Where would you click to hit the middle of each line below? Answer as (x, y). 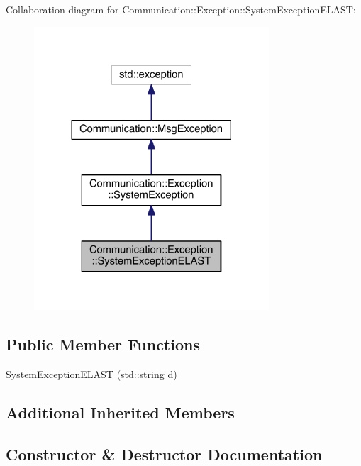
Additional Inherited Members (120, 412)
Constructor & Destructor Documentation (164, 454)
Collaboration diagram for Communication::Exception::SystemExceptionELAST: (181, 9)
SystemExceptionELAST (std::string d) (91, 374)
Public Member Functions (103, 344)
